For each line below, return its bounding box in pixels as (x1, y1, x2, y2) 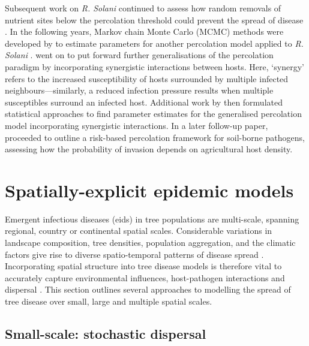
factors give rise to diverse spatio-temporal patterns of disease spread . (5, 248, 264, 260)
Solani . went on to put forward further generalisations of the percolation (5, 49, 274, 61)
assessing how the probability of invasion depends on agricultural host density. (5, 143, 293, 155)
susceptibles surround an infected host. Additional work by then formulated (5, 95, 283, 108)
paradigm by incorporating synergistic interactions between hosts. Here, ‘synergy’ (5, 60, 304, 73)
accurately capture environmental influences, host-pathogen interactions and (5, 271, 285, 284)
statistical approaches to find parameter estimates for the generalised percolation (5, 107, 302, 120)
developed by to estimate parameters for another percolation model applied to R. (5, 37, 304, 49)
